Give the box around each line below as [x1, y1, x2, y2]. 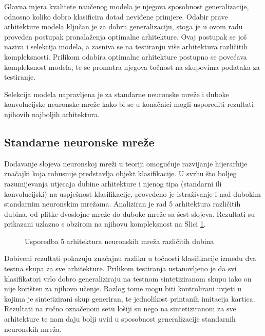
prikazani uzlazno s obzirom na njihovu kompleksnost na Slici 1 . [4, 218, 206, 229]
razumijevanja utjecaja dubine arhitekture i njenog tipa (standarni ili [4, 178, 222, 189]
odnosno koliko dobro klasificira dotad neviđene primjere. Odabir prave [4, 11, 228, 22]
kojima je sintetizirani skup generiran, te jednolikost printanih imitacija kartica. [4, 293, 255, 304]
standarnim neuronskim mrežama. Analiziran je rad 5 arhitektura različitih [4, 198, 241, 209]
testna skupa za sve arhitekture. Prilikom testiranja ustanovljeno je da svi [4, 263, 237, 274]
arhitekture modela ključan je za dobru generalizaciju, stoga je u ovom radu [4, 21, 243, 32]
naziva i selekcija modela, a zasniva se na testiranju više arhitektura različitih [4, 41, 248, 52]
